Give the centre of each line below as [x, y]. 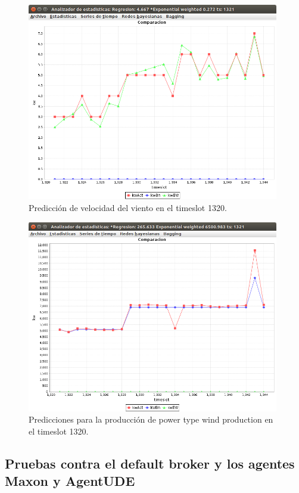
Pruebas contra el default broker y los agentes [150, 463]
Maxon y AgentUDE [70, 481]
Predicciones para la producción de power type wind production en [151, 419]
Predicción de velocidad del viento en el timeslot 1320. [128, 207]
